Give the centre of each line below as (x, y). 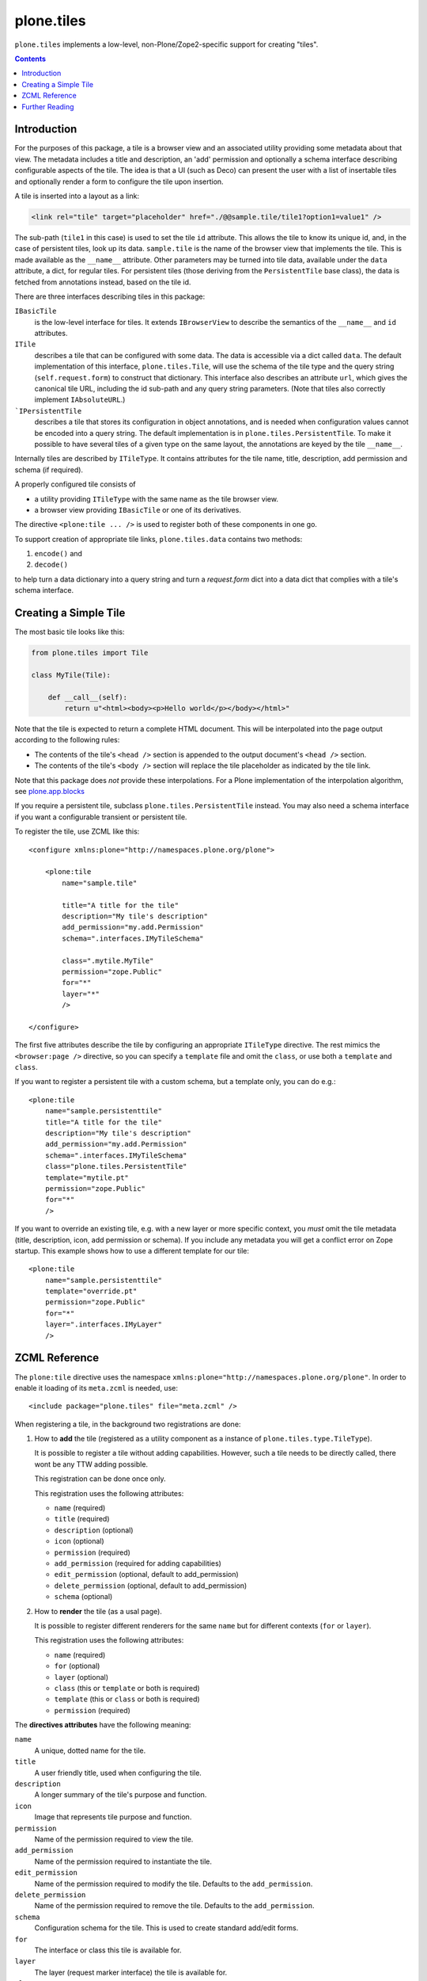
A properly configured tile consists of (75, 484)
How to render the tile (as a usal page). (98, 1611)
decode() (51, 565)
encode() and (59, 554)
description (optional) (94, 1530)
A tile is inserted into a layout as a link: (77, 196)
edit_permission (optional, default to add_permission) (146, 1574)
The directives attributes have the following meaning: (103, 1725)
